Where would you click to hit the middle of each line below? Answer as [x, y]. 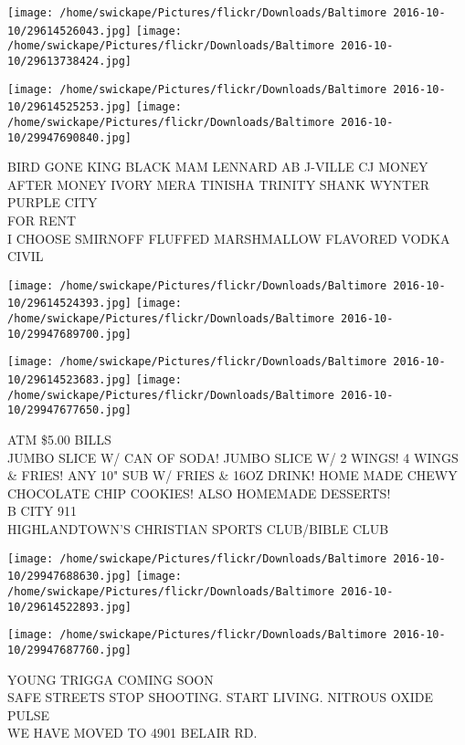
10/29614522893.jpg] [70, 607]
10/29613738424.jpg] [70, 61]
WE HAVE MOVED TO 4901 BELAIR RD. [132, 733]
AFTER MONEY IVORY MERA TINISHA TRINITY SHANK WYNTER [218, 184]
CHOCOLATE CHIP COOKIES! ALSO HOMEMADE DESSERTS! [199, 493]
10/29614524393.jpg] [70, 304]
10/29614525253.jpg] [70, 107]
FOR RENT [42, 220]
